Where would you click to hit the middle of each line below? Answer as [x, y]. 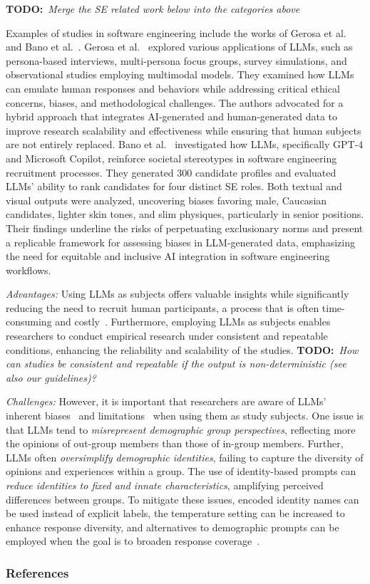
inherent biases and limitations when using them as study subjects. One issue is [185, 416]
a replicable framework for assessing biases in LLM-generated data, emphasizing [180, 242]
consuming [29, 322]
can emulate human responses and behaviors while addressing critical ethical [173, 88]
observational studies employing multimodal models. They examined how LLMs [180, 74]
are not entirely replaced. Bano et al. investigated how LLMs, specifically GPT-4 [185, 144]
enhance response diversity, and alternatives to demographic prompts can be [173, 527]
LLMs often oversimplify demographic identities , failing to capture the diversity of [185, 457]
